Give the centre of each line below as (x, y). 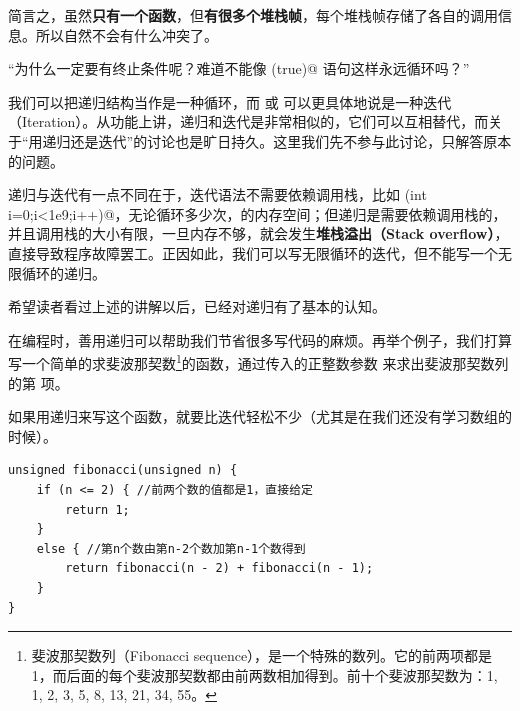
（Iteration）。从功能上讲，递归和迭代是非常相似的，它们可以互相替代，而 (248, 121)
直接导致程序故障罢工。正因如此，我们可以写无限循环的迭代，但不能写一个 (253, 252)
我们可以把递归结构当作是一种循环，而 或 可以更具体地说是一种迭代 (230, 101)
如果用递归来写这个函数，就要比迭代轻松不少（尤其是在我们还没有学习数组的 (260, 416)
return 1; (97, 509)
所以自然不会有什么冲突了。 (126, 34)
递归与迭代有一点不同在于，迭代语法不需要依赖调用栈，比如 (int (217, 194)
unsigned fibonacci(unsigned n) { (123, 470)
